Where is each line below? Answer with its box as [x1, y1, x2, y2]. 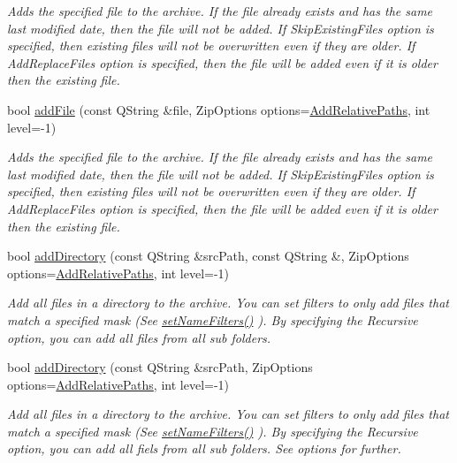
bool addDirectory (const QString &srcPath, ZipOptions [7, 358, 313, 376]
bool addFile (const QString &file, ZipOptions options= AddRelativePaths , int [7, 100, 430, 118]
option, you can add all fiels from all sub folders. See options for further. [7, 439, 401, 458]
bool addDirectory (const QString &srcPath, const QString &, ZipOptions [7, 247, 409, 265]
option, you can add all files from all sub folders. [7, 328, 271, 346]
